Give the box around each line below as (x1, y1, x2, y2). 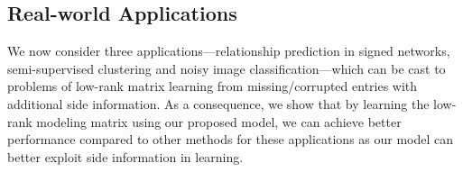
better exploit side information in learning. (7, 147, 244, 166)
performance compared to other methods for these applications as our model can (7, 130, 454, 149)
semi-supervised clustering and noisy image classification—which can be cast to (7, 59, 446, 77)
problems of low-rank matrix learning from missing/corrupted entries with (7, 77, 418, 95)
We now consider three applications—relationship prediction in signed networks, (7, 41, 450, 60)
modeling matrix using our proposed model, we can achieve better (36, 112, 402, 131)
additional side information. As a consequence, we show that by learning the (7, 94, 430, 113)
